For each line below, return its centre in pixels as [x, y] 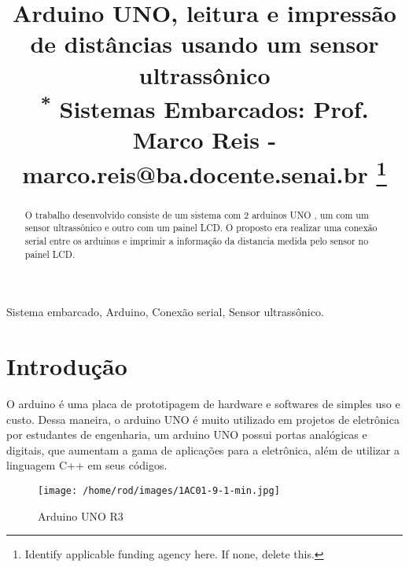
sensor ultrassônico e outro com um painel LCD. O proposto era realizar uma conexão [201, 228]
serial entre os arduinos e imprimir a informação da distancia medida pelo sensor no [197, 241]
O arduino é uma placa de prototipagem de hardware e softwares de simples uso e [203, 404]
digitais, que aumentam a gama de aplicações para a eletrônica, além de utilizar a [203, 449]
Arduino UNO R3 [81, 515]
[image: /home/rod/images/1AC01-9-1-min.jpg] [159, 491]
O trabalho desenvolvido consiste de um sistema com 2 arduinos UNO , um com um [197, 214]
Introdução [67, 366]
